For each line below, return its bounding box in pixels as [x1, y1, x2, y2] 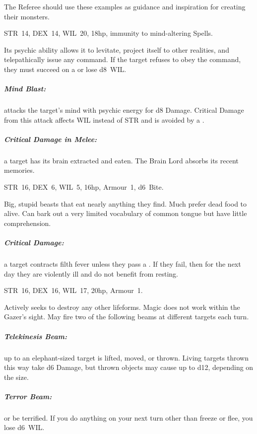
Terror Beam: [4, 391, 52, 401]
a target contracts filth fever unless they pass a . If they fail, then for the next [4, 259, 241, 269]
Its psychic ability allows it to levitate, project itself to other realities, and [4, 44, 229, 55]
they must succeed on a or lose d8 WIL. [4, 64, 127, 74]
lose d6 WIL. [4, 422, 45, 433]
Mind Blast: [4, 83, 46, 94]
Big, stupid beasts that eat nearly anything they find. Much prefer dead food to [4, 198, 247, 209]
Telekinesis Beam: [4, 331, 67, 341]
